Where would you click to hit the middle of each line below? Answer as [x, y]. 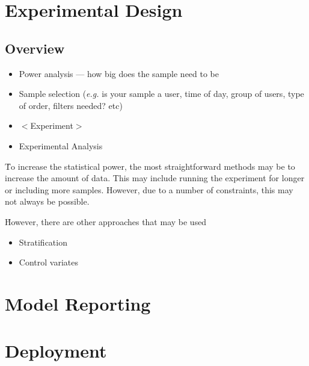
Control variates [48, 262]
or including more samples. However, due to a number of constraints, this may [149, 189]
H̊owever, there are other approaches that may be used [106, 221]
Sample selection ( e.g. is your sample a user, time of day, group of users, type [161, 94]
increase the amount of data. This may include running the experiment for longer [155, 178]
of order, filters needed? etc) [71, 105]
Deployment [56, 351]
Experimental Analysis [61, 145]
